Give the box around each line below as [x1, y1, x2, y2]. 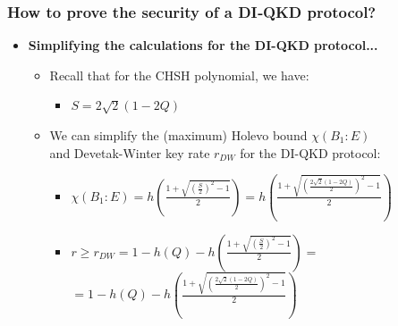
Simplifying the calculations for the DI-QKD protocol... [28, 36, 378, 54]
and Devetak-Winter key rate [49, 143, 210, 162]
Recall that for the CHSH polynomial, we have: [49, 65, 309, 84]
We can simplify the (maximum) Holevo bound [49, 126, 308, 144]
